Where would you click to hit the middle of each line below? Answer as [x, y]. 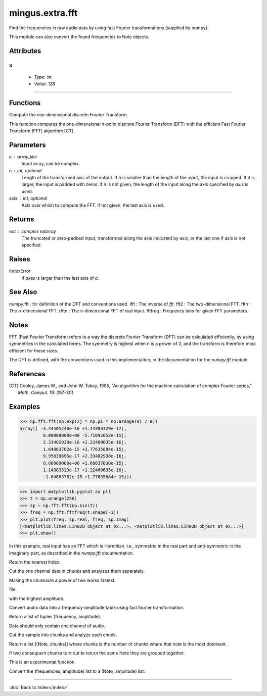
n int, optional [25, 170]
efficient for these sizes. [34, 350]
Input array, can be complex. [51, 164]
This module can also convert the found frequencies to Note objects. [79, 37]
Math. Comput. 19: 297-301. [46, 393]
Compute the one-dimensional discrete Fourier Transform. [68, 115]
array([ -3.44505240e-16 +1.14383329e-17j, [73, 428]
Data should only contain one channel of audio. [57, 626]
